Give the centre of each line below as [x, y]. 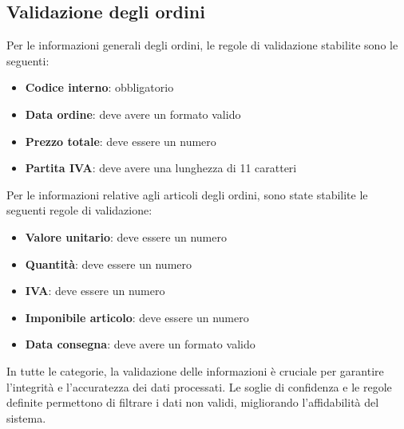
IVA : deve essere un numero [95, 291]
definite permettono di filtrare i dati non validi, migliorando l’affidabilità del [193, 402]
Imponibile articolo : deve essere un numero [137, 317]
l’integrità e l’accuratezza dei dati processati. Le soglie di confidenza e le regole [199, 386]
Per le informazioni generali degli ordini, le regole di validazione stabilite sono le [202, 45]
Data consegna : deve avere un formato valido [140, 344]
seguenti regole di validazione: [79, 210]
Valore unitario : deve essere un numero [126, 236]
